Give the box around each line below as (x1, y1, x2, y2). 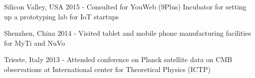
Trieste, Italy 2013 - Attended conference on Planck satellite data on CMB (4, 54, 233, 65)
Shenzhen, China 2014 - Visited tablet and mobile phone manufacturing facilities (4, 28, 251, 38)
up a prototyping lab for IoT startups (4, 11, 119, 21)
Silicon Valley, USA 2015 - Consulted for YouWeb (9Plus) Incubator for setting (4, 1, 247, 11)
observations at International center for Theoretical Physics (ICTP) (4, 64, 211, 74)
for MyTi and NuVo (4, 37, 65, 48)
